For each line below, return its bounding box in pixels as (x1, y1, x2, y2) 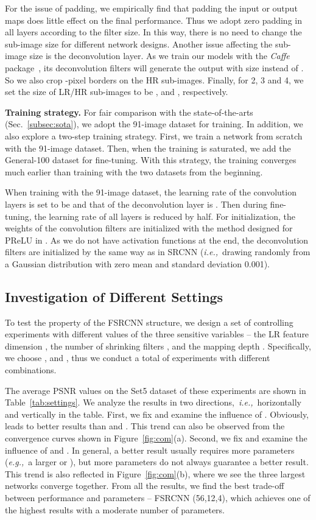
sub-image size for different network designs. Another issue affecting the (5, 37, 273, 50)
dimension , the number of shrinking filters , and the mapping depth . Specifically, (5, 339, 311, 352)
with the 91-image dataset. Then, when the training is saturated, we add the (5, 141, 291, 154)
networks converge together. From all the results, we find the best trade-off (5, 479, 284, 492)
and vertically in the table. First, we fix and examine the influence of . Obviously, (5, 407, 309, 420)
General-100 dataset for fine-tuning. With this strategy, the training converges (5, 153, 297, 166)
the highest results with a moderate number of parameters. (5, 503, 225, 516)
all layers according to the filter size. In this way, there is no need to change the (5, 26, 302, 38)
